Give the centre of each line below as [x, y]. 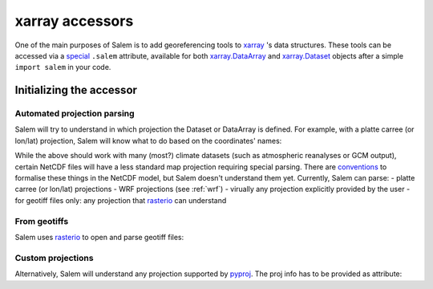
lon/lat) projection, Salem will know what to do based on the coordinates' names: [148, 140]
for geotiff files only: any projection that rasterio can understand [121, 200]
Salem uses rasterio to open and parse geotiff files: [99, 237]
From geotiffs [42, 221]
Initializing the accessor [76, 90]
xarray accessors [74, 21]
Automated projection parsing [75, 114]
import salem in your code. [63, 67]
